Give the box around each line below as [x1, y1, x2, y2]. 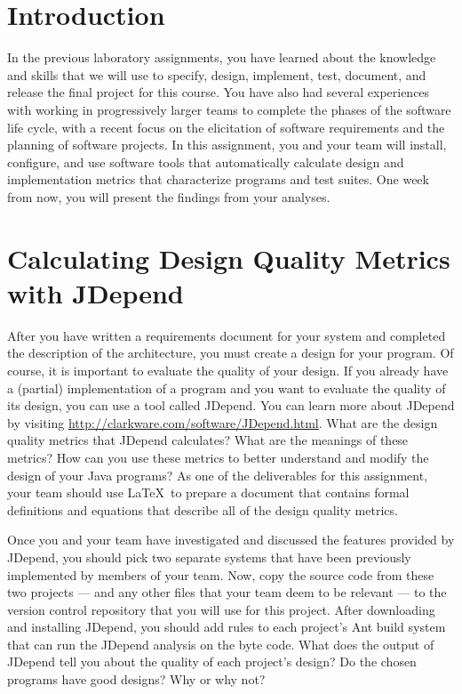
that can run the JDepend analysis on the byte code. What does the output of [7, 634, 434, 653]
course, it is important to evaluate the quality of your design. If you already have [7, 360, 449, 379]
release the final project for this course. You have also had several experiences [7, 83, 430, 101]
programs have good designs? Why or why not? [7, 670, 266, 689]
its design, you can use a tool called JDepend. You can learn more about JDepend [7, 396, 455, 415]
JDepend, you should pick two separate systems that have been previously [7, 547, 411, 566]
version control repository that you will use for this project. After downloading [7, 600, 435, 618]
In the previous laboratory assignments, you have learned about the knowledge [7, 48, 436, 67]
